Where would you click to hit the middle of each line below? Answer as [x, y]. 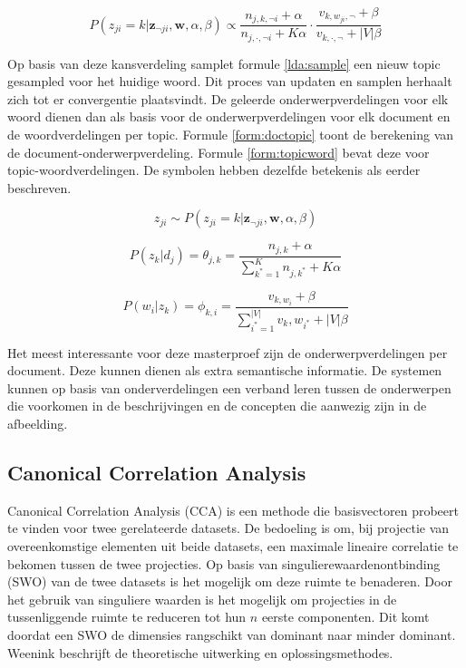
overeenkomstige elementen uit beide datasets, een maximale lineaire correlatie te [233, 546]
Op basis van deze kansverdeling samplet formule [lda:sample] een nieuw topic [224, 63]
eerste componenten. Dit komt [345, 617]
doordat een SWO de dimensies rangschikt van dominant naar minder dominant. [232, 634]
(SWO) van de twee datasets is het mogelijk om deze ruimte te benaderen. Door [230, 581]
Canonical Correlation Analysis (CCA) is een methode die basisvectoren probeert [233, 510]
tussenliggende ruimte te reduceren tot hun [127, 617]
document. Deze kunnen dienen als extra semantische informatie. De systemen [225, 370]
